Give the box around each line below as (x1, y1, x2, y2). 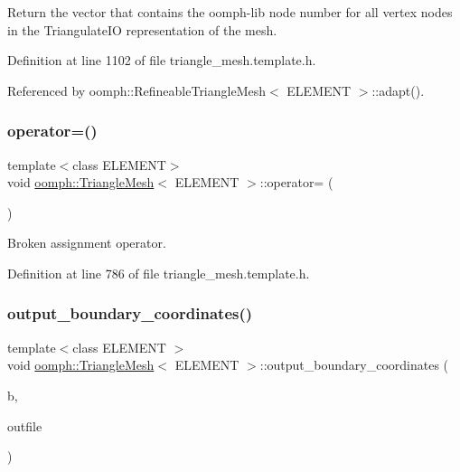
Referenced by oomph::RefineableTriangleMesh (7, 80, 267, 99)
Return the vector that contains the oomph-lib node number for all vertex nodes (7, 3, 453, 21)
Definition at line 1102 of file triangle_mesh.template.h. (7, 51, 316, 70)
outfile (7, 416, 42, 435)
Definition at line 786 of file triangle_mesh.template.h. (7, 263, 310, 282)
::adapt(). (371, 80, 425, 99)
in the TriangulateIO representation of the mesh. (7, 20, 277, 39)
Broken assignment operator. (7, 233, 166, 252)
